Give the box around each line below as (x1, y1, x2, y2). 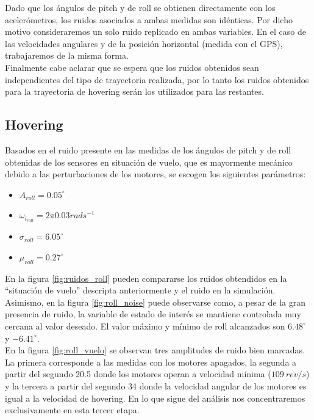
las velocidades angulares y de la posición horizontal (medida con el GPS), (5, 37, 283, 50)
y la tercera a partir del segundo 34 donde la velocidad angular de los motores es (5, 379, 307, 392)
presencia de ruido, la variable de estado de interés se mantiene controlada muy (5, 308, 301, 320)
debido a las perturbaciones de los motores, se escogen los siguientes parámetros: (5, 168, 306, 180)
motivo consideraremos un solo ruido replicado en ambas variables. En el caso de (5, 25, 306, 38)
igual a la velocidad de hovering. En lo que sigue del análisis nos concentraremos (5, 391, 305, 404)
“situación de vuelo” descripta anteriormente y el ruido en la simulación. (5, 284, 276, 297)
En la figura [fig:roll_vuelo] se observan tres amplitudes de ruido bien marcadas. (5, 344, 305, 356)
